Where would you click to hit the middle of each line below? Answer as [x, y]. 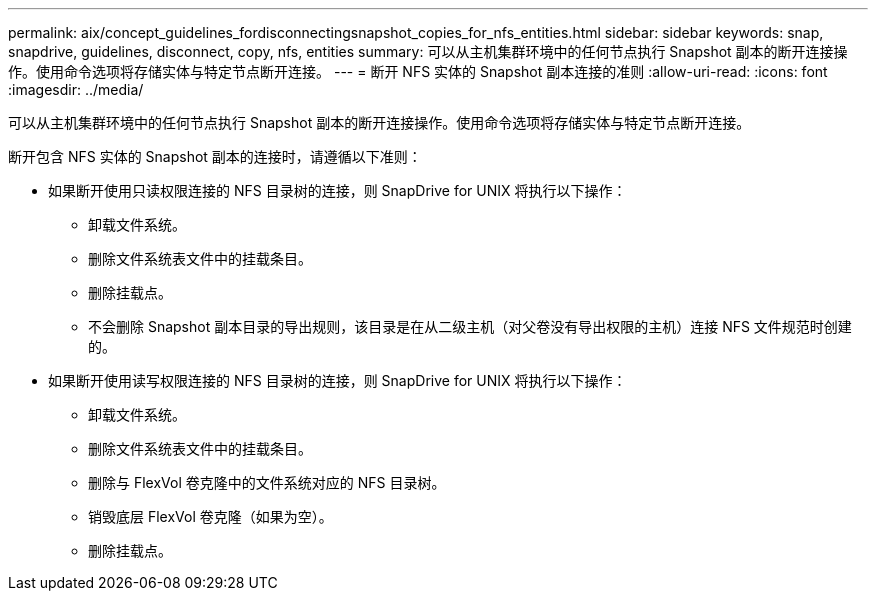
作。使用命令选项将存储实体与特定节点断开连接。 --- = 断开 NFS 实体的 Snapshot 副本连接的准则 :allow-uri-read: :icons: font [418, 71]
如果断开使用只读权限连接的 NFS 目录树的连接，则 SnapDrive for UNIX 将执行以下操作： [337, 190]
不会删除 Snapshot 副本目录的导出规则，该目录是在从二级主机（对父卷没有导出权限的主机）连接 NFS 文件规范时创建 [470, 326]
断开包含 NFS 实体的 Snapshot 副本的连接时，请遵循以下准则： [215, 156]
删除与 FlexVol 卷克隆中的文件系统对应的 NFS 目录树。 [267, 482]
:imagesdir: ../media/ [76, 89]
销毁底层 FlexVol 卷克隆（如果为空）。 [210, 516]
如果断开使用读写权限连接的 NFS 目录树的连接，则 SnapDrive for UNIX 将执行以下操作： [337, 380]
